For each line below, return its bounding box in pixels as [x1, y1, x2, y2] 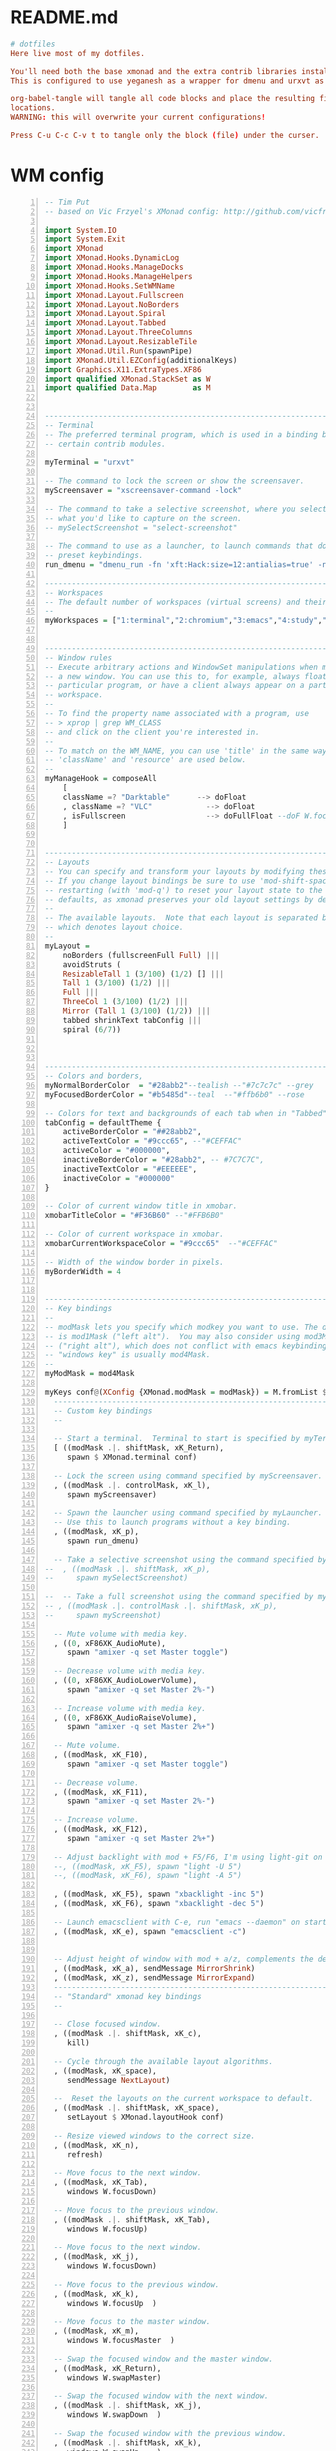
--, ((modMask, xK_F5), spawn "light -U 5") [53, 1861, 242, 1871]
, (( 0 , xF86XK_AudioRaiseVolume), [53, 1712, 198, 1723]
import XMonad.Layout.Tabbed [44, 318, 167, 328]
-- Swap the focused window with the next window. [53, 2391, 269, 2401]
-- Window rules [44, 652, 113, 663]
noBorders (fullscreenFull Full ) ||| [62, 950, 220, 960]
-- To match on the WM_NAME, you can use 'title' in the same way [44, 746, 328, 756]
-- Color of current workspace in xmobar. [44, 1229, 225, 1239]
